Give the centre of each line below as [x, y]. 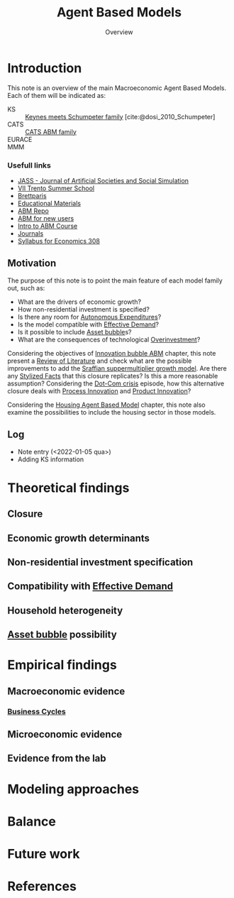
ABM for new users [46, 218]
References [42, 886]
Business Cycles [37, 711]
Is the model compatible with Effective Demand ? [88, 324]
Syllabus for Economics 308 [59, 241]
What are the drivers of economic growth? [79, 302]
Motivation [32, 263]
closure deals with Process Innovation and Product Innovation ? [99, 390]
